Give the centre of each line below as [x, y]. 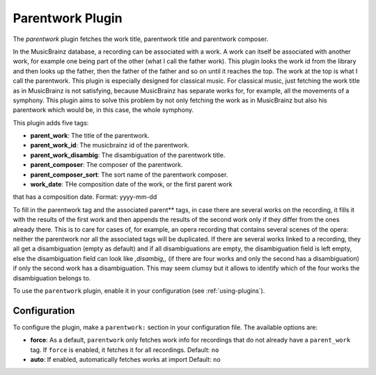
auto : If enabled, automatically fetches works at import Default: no [125, 359]
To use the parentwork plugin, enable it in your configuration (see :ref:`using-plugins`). [139, 290]
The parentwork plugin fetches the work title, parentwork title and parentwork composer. [141, 39]
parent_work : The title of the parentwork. [90, 136]
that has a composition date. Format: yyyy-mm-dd [85, 197]
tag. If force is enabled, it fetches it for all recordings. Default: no [125, 350]
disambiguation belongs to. [52, 278]
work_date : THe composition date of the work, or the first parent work [131, 184]
